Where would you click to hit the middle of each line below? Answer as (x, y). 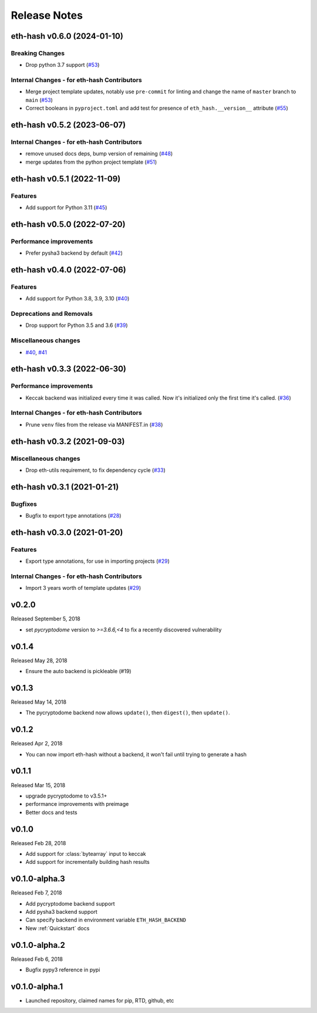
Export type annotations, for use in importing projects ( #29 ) (97, 561)
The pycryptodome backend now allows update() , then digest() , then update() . (128, 713)
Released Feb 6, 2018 (37, 959)
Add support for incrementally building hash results (87, 862)
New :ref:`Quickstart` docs (58, 928)
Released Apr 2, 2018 (37, 744)
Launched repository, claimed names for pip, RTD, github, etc (100, 1001)
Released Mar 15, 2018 (38, 785)
